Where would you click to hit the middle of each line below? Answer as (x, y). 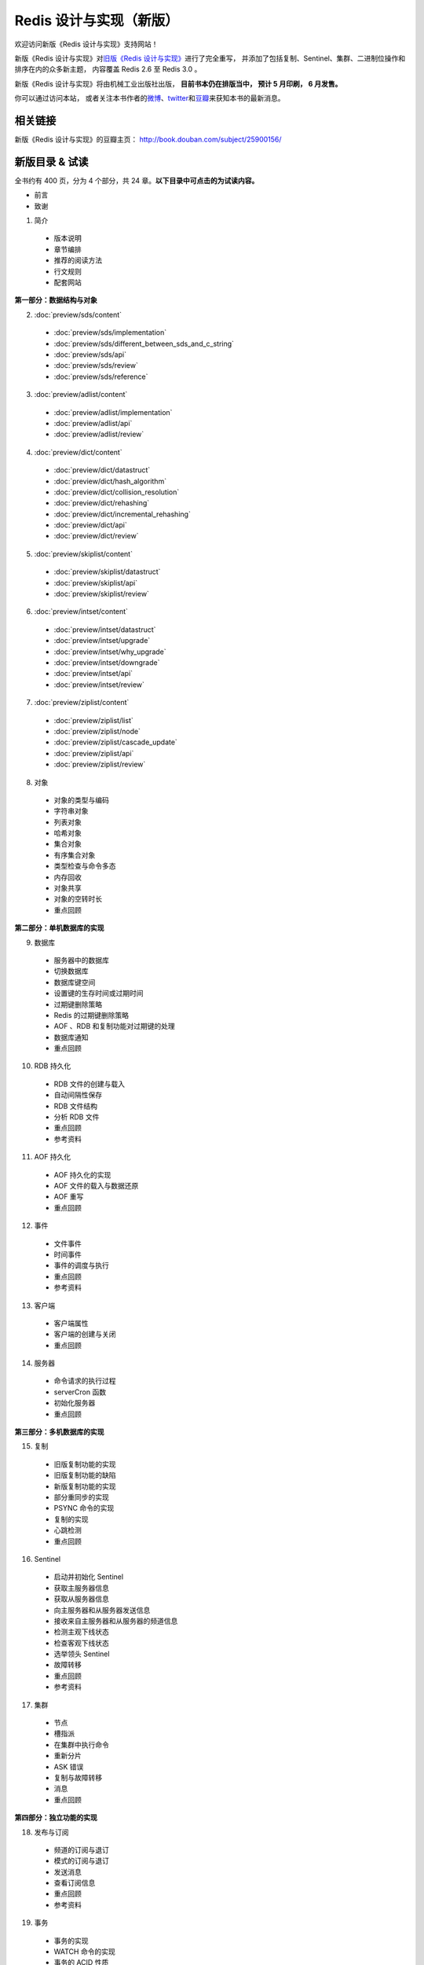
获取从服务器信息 (81, 1599)
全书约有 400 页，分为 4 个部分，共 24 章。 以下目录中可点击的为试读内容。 (137, 180)
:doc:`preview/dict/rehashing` (102, 503)
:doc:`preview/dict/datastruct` (102, 470)
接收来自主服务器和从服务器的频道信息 (116, 1621)
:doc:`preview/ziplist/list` (93, 720)
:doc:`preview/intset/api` (93, 674)
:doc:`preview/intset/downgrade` (107, 662)
